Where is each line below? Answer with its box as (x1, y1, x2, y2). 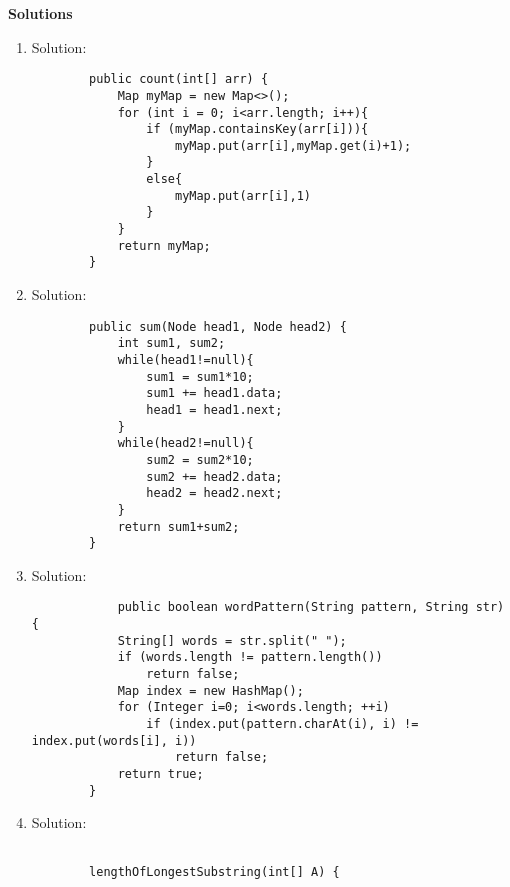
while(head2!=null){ (117, 436, 254, 451)
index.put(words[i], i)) (31, 733, 197, 748)
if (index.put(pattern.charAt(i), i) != (146, 717, 419, 732)
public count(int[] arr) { (89, 72, 269, 87)
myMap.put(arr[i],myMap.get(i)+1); (174, 138, 412, 153)
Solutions (8, 3, 73, 23)
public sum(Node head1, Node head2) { (89, 319, 347, 334)
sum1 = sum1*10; (146, 369, 254, 384)
